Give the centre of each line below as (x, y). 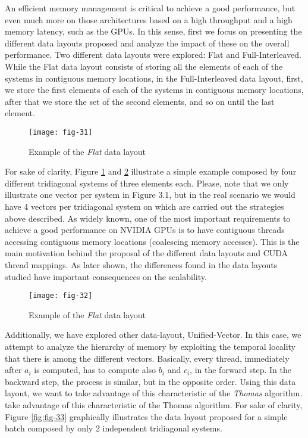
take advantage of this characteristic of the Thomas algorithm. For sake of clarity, (154, 404)
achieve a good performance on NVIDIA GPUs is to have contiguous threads (145, 230)
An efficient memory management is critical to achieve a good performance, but (150, 8)
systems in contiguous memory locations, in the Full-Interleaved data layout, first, (154, 78)
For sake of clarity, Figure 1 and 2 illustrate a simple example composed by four (151, 171)
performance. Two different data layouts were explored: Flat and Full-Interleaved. (153, 55)
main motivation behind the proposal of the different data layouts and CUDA (147, 253)
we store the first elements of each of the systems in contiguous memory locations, (154, 90)
